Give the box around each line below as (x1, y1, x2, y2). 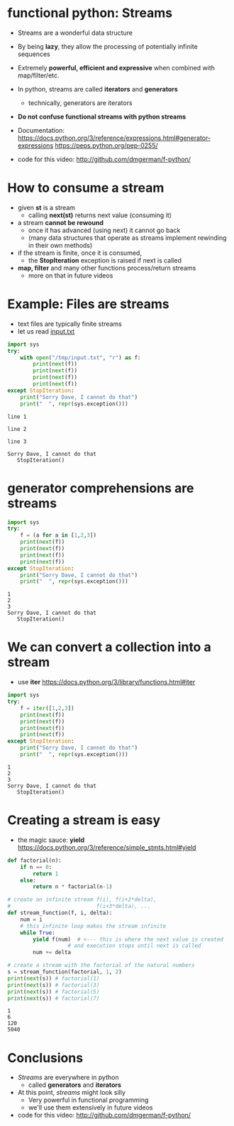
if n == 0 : (20, 863, 52, 870)
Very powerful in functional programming (28, 1095, 149, 1105)
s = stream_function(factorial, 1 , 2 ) (7, 968, 122, 975)
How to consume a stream (7, 180, 165, 196)
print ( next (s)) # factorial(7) (7, 995, 100, 1002)
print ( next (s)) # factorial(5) (7, 988, 100, 995)
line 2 (7, 425, 27, 432)
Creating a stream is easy (7, 812, 161, 829)
